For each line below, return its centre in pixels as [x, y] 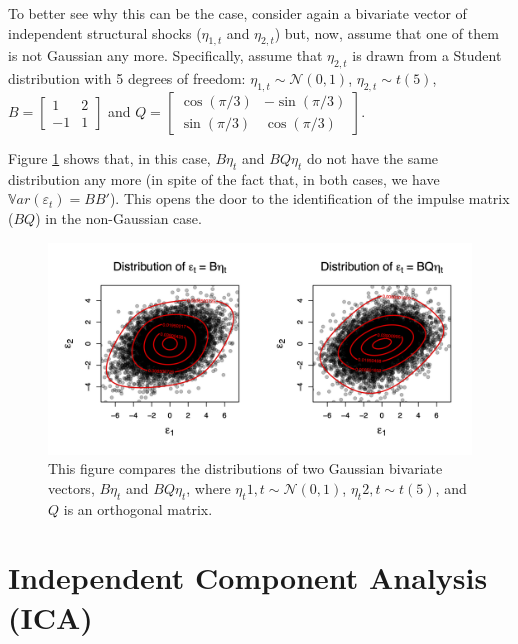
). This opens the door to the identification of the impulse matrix [309, 198]
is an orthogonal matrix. [138, 508]
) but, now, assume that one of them [386, 32]
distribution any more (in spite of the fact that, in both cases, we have [224, 178]
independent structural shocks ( [105, 32]
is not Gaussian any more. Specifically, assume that [165, 55]
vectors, [71, 487]
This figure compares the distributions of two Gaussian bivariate [245, 468]
